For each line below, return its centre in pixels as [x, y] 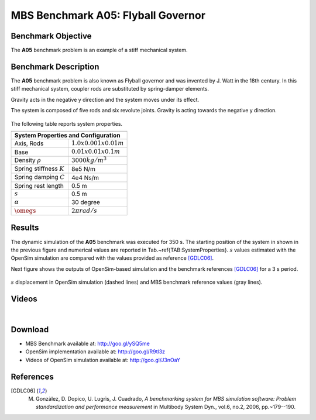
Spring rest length [39, 185]
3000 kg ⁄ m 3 [89, 159]
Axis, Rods [29, 143]
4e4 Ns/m [85, 177]
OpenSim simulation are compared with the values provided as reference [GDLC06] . [112, 258]
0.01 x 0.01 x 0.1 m [96, 152]
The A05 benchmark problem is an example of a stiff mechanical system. [99, 50]
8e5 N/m [83, 169]
